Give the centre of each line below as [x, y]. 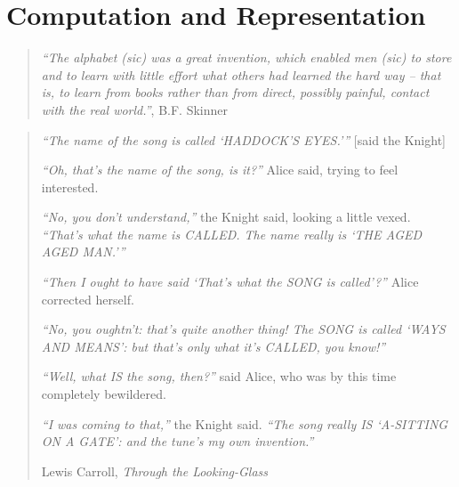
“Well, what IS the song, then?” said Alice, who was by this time [219, 376]
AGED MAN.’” [83, 252]
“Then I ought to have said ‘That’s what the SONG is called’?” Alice [230, 282]
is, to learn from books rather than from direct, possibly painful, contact [235, 92]
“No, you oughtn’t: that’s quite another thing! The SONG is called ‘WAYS [243, 329]
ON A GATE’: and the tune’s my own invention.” [177, 441]
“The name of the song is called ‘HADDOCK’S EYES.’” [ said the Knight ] [243, 139]
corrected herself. [88, 299]
